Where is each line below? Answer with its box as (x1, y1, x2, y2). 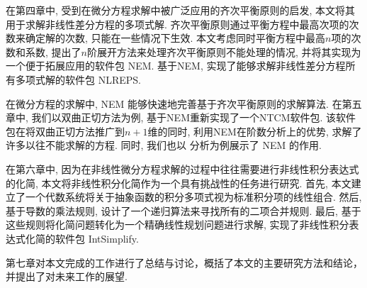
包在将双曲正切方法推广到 (6, 123, 125, 138)
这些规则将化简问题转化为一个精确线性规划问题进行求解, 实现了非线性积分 (6, 217, 349, 232)
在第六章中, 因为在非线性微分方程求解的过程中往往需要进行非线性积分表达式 (6, 161, 359, 176)
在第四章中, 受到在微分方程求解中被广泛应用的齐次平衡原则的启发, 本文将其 (6, 3, 356, 17)
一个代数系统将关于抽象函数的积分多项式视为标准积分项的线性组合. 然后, (25, 189, 362, 204)
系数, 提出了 (25, 44, 81, 59)
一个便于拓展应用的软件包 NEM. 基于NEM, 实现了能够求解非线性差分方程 (6, 58, 346, 73)
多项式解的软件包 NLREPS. (15, 72, 141, 87)
